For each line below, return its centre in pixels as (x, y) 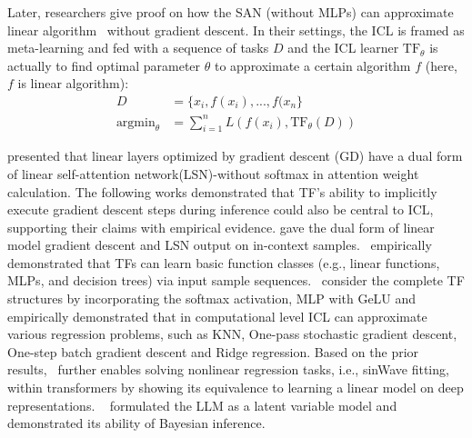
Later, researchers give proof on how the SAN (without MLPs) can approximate (231, 12)
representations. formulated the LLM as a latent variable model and (202, 405)
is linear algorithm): (73, 83)
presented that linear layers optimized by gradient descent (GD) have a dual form (235, 156)
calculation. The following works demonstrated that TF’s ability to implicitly (222, 191)
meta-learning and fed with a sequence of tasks (138, 48)
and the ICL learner (343, 48)
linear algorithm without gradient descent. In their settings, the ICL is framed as (236, 30)
